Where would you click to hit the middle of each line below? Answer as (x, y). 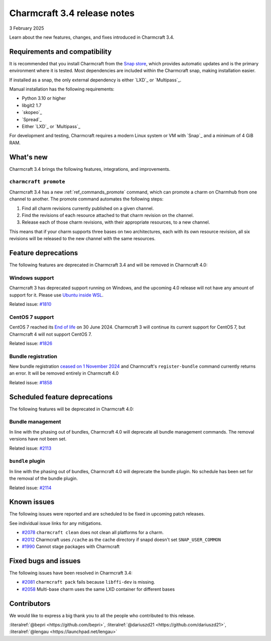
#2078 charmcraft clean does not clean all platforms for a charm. (93, 532)
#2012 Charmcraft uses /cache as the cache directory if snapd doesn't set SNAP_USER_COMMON (121, 540)
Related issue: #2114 (30, 488)
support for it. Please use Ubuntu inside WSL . (56, 295)
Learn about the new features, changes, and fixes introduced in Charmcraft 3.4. (92, 37)
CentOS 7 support (32, 317)
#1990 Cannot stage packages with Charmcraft (71, 547)
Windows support (32, 278)
